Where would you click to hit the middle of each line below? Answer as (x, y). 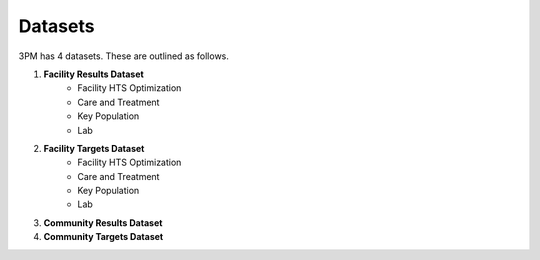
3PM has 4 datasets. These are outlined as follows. (124, 56)
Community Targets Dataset (103, 237)
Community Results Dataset (103, 222)
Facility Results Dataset (93, 74)
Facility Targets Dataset (94, 148)
